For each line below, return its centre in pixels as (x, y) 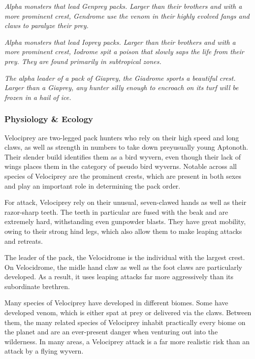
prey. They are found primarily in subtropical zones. (83, 61)
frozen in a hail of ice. (38, 97)
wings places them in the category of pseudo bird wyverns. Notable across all (121, 166)
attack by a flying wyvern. (44, 351)
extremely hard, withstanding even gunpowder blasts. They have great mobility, (125, 221)
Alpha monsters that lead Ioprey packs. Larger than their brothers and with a (120, 42)
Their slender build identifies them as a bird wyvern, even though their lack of (123, 156)
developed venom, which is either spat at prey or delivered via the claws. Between (128, 312)
